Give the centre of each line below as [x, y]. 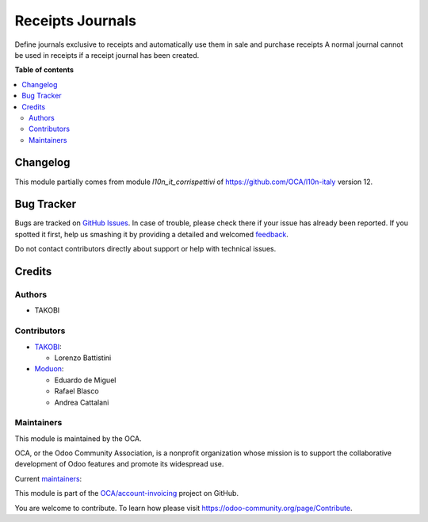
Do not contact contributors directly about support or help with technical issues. [145, 249]
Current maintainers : [48, 478]
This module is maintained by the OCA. [78, 438]
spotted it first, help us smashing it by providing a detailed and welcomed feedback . [152, 234]
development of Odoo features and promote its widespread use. [119, 464]
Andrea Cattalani [82, 402]
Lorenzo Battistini [83, 358]
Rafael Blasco [76, 391]
